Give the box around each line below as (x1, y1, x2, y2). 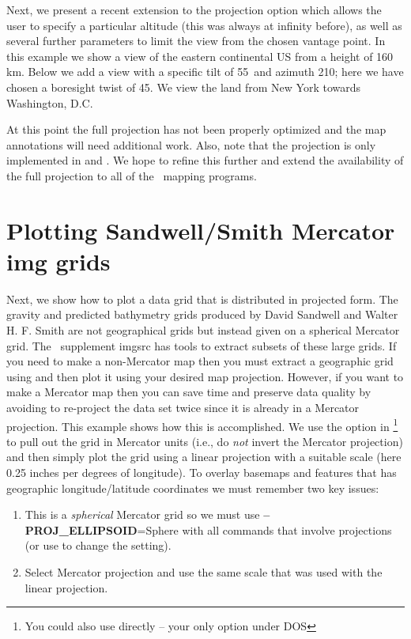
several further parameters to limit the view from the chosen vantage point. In (6, 32, 386, 49)
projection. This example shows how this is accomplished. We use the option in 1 (6, 415, 398, 434)
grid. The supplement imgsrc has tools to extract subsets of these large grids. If (6, 337, 397, 354)
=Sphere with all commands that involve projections (137, 521, 392, 538)
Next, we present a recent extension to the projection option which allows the (6, 2, 382, 17)
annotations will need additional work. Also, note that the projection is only (6, 136, 376, 153)
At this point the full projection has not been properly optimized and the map (6, 121, 386, 138)
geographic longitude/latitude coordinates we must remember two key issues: (6, 479, 379, 496)
